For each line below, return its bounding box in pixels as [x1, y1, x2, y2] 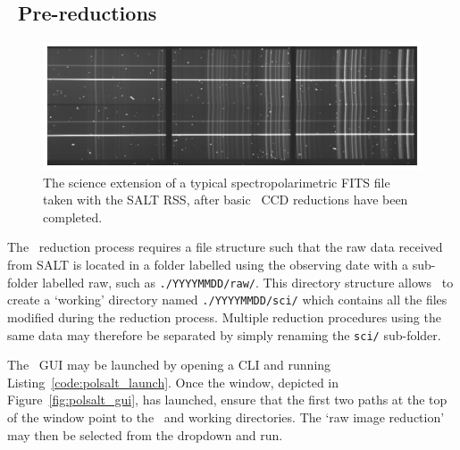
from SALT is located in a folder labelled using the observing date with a [7, 255, 408, 274]
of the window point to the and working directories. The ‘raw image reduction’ [7, 407, 445, 426]
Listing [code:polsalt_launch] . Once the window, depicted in [7, 372, 339, 391]
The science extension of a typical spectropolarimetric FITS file [43, 172, 390, 191]
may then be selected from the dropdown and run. [7, 425, 283, 444]
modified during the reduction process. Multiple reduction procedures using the [7, 307, 441, 326]
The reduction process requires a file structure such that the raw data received [7, 237, 443, 256]
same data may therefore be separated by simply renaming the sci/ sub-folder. [7, 325, 441, 344]
